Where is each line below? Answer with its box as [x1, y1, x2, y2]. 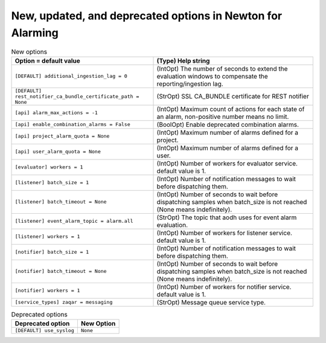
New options [11, 47, 48, 56]
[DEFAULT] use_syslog [14, 327, 75, 334]
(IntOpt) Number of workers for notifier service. [156, 283, 292, 291]
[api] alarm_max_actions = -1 [14, 109, 98, 116]
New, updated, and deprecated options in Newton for [11, 9, 283, 22]
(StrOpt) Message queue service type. [156, 298, 266, 306]
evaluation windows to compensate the [156, 72, 268, 80]
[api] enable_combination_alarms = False [14, 121, 130, 128]
